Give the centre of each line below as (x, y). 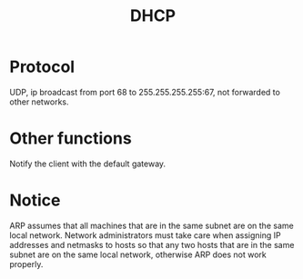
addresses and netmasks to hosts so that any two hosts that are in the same (152, 244)
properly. (26, 264)
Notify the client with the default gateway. (88, 164)
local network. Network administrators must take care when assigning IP (146, 235)
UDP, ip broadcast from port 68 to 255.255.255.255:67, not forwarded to (145, 92)
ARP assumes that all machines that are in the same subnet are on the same (151, 225)
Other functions (71, 139)
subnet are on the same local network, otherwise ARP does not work (138, 254)
